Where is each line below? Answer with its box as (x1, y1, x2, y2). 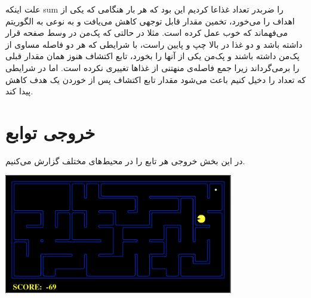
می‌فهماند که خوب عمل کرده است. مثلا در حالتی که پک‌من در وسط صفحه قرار (5, 26, 288, 39)
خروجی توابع (5, 119, 96, 144)
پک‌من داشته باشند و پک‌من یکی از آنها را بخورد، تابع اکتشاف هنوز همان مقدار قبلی (5, 50, 300, 62)
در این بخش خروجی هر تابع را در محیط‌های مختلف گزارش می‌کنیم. (5, 154, 245, 167)
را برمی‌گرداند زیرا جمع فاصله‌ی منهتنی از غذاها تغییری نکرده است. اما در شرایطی (5, 61, 300, 73)
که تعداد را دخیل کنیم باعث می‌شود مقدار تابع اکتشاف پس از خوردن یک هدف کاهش (5, 73, 306, 85)
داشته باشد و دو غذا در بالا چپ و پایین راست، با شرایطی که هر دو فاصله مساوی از (5, 38, 303, 50)
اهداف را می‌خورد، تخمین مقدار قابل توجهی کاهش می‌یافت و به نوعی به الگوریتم (5, 14, 295, 27)
